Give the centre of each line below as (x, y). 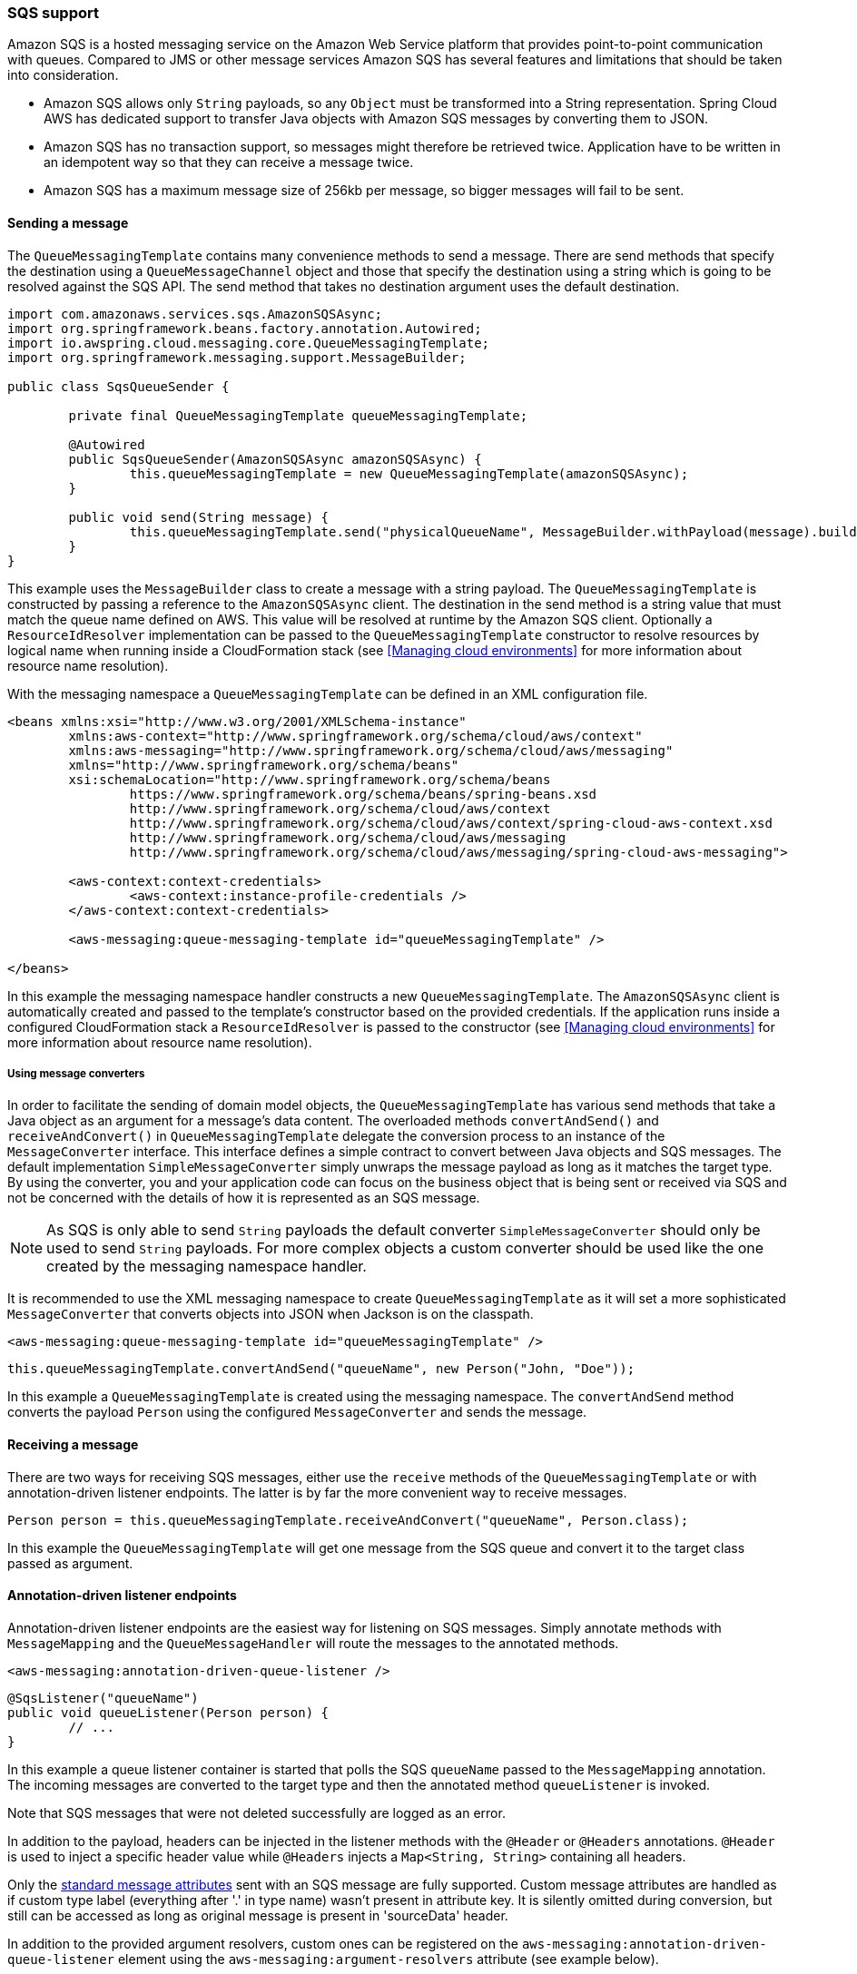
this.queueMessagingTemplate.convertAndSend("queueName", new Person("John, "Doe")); (321, 1369)
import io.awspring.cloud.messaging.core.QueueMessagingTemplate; (249, 343)
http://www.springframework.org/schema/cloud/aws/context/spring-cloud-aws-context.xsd (451, 823)
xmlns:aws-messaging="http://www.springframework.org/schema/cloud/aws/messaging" (371, 750)
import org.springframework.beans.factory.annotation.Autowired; (245, 328)
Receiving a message (73, 1444)
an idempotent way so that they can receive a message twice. (229, 162)
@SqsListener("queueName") (103, 1698)
